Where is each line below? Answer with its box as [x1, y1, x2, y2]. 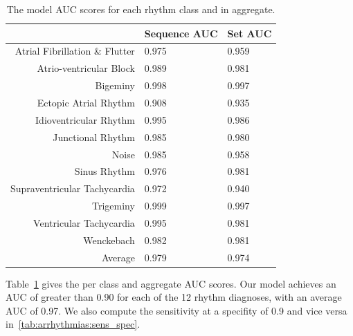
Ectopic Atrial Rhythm [37, 95, 135, 109]
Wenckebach [83, 232, 135, 247]
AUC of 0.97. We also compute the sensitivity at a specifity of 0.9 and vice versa [6, 303, 347, 317]
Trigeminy [91, 198, 135, 213]
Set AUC [227, 26, 272, 40]
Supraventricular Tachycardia [10, 181, 135, 196]
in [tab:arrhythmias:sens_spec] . [6, 317, 141, 331]
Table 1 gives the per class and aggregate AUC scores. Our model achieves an [6, 276, 336, 290]
